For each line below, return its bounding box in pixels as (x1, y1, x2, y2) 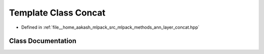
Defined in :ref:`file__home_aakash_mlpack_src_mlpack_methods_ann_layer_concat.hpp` (21, 24, 200, 30)
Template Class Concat (9, 7, 106, 18)
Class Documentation (9, 37, 77, 45)
